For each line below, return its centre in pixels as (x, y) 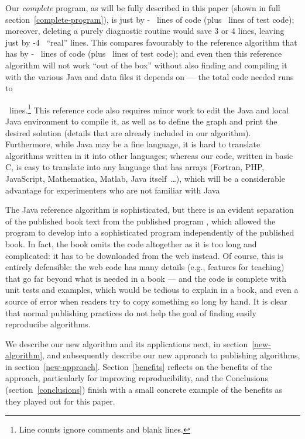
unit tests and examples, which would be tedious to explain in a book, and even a (152, 290)
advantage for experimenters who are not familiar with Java (113, 190)
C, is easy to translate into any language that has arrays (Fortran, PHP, (135, 167)
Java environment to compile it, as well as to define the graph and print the (141, 121)
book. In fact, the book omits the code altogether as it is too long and (131, 243)
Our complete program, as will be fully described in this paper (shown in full (143, 8)
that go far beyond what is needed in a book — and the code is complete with (146, 278)
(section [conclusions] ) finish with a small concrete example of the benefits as (144, 390)
